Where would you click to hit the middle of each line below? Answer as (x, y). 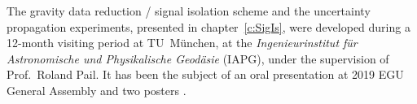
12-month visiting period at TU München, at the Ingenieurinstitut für (182, 43)
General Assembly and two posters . (97, 90)
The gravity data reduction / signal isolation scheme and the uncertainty (189, 11)
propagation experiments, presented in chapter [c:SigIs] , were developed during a (208, 26)
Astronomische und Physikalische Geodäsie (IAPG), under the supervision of (198, 58)
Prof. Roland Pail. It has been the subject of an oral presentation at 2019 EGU (205, 74)
